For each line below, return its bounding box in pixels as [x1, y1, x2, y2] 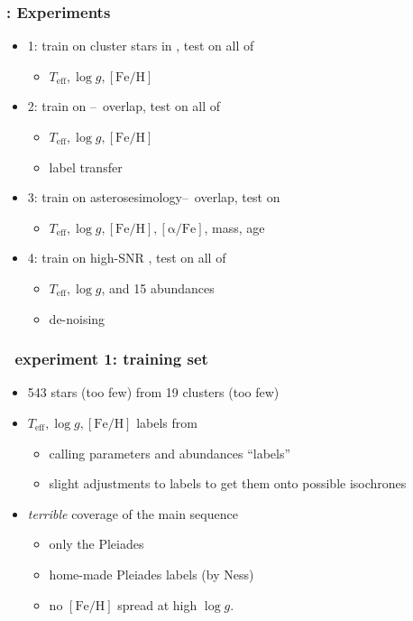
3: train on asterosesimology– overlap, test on [27, 188, 280, 207]
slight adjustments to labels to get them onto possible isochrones [49, 474, 407, 493]
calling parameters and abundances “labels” [49, 443, 291, 462]
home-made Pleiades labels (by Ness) [49, 564, 254, 583]
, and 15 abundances [101, 278, 215, 297]
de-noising [49, 309, 106, 328]
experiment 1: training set [14, 348, 208, 370]
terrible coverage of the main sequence [27, 504, 238, 523]
